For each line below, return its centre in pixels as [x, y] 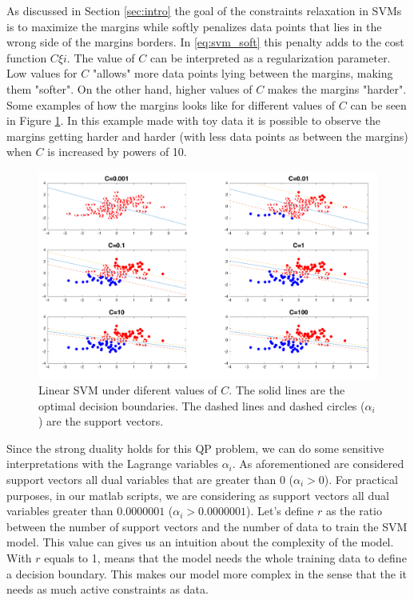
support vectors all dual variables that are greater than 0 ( [150, 479]
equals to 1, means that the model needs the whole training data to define [225, 557]
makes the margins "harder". [337, 88]
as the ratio [354, 511]
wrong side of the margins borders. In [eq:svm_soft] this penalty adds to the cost [205, 42]
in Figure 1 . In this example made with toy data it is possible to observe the [194, 120]
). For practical [361, 479]
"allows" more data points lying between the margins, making [243, 73]
